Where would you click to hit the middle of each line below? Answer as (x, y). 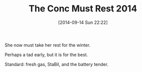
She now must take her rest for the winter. (47, 45)
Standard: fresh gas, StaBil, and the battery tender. (57, 64)
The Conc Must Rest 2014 (83, 9)
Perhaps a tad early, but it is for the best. (46, 55)
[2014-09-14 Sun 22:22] (83, 22)
